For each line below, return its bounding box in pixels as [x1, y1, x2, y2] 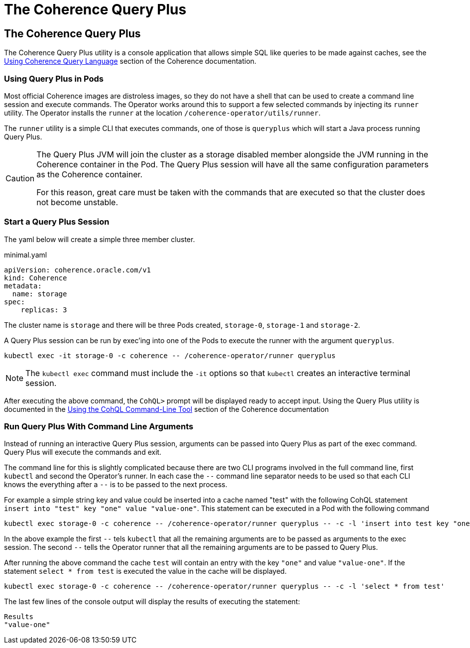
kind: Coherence [4, 273, 67, 282]
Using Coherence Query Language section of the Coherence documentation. [4, 57, 256, 66]
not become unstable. [36, 197, 118, 207]
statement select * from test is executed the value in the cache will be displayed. [4, 567, 287, 576]
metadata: [4, 281, 42, 290]
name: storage [12, 289, 67, 298]
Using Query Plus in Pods [4, 73, 104, 84]
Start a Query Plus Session [4, 217, 110, 227]
